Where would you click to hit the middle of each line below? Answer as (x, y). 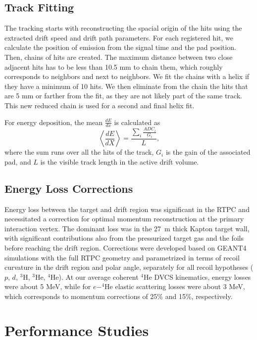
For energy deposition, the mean (53, 122)
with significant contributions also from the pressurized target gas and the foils (124, 238)
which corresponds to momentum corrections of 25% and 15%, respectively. (119, 296)
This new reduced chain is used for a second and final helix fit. (100, 105)
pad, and (18, 161)
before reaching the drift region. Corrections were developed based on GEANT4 (126, 248)
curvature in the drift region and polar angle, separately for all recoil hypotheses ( (129, 267)
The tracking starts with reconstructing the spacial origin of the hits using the (123, 28)
